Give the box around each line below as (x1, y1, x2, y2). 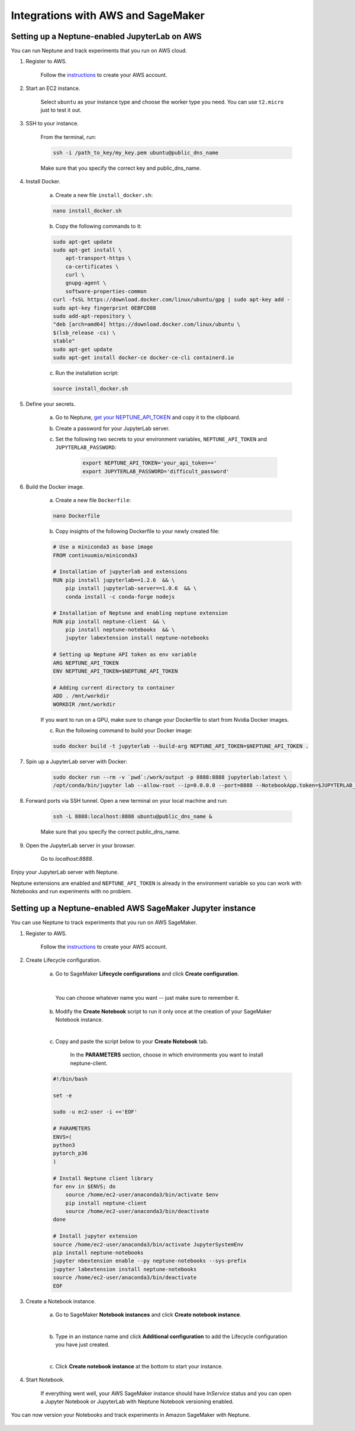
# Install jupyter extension (53, 1233, 138, 1239)
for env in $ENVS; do (53, 1183, 116, 1190)
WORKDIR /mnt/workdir (53, 701, 116, 708)
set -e (53, 1092, 72, 1099)
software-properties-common (65, 288, 147, 295)
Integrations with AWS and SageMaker (11, 9, 205, 22)
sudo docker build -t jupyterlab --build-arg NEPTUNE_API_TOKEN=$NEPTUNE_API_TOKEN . (53, 742, 309, 750)
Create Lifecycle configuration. (25, 957, 101, 964)
